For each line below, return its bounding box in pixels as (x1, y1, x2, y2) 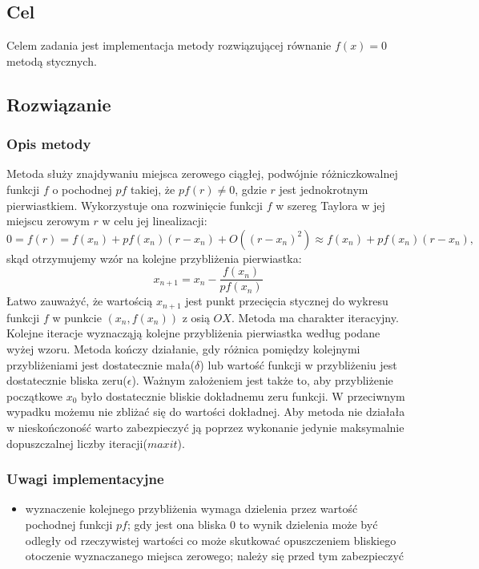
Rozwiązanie (6, 91, 111, 116)
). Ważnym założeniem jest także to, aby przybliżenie (131, 372, 393, 389)
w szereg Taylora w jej (276, 196, 385, 213)
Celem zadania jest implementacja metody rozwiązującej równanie (6, 37, 332, 54)
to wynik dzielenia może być (239, 516, 378, 533)
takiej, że (130, 180, 175, 197)
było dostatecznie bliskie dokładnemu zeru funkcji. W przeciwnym (81, 387, 405, 404)
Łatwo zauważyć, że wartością (6, 293, 153, 309)
